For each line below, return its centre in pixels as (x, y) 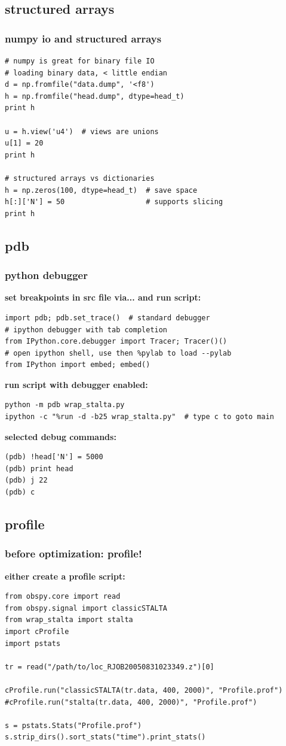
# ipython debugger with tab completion (86, 330)
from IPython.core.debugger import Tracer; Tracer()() (116, 342)
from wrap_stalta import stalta (69, 620)
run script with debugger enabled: (76, 384)
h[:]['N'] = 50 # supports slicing (114, 202)
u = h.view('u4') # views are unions (82, 131)
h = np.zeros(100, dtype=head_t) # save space (101, 190)
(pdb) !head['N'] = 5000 (54, 457)
